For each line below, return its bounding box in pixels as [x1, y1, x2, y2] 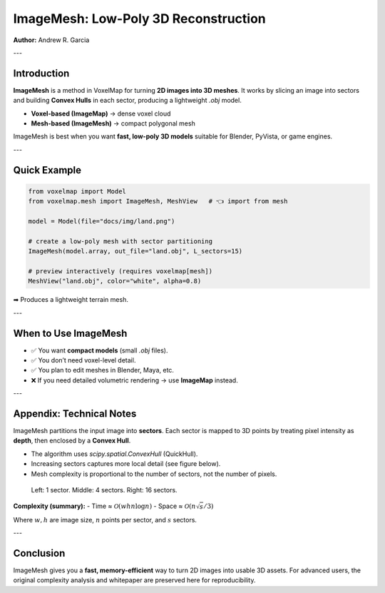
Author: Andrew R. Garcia [13, 36, 90, 44]
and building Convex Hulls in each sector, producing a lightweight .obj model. [13, 96, 242, 105]
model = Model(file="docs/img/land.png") [28, 217, 175, 225]
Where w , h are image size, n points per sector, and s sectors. [13, 515, 197, 524]
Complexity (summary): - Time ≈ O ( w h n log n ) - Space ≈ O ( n [13, 502, 196, 510]
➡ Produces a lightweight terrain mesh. [13, 295, 128, 304]
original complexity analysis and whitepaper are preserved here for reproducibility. [13, 576, 256, 584]
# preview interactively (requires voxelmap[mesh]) [28, 267, 213, 275]
